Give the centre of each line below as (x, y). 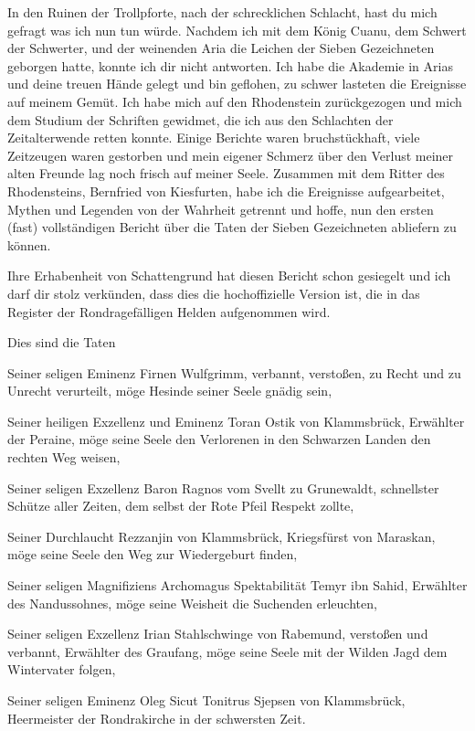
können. (29, 244)
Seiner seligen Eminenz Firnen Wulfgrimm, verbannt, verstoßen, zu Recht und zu (234, 372)
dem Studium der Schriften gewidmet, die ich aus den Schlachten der (201, 119)
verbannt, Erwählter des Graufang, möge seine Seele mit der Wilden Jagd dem (227, 651)
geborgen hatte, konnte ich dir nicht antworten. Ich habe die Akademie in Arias (230, 65)
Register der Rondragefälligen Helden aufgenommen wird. (169, 311)
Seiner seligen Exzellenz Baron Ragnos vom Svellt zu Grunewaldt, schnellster (223, 487)
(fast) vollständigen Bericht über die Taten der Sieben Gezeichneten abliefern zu (232, 227)
